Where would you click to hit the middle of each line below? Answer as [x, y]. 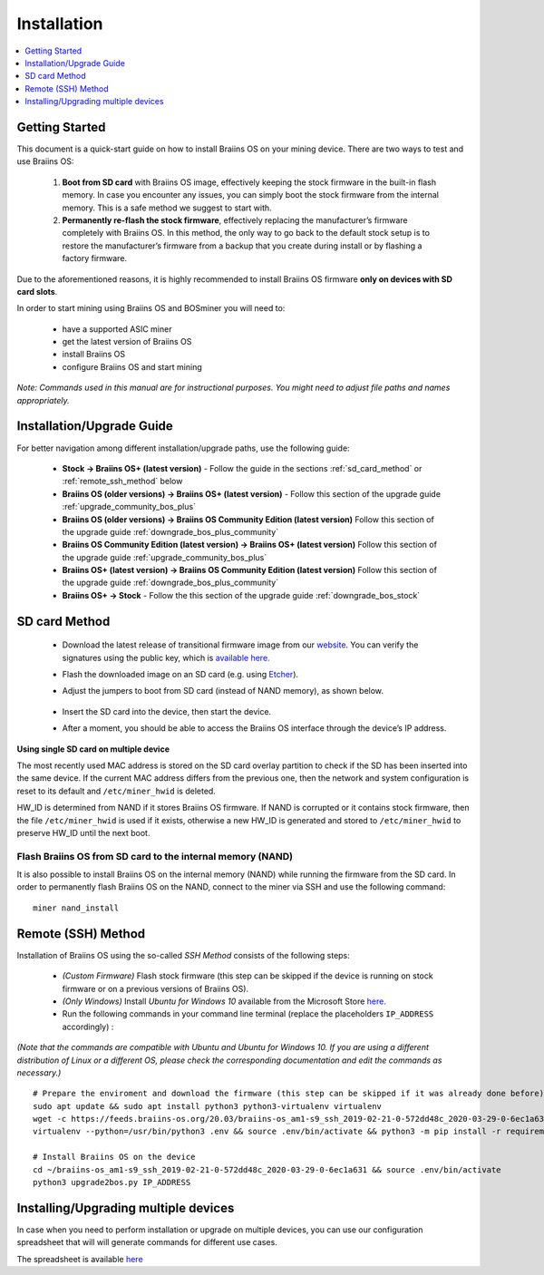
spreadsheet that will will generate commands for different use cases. [147, 1242]
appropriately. [43, 400]
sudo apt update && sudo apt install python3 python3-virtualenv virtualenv [208, 1106]
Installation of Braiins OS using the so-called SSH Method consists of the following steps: [184, 955]
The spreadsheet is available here [80, 1259]
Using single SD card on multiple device [93, 749]
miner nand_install [76, 908]
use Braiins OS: [45, 161]
